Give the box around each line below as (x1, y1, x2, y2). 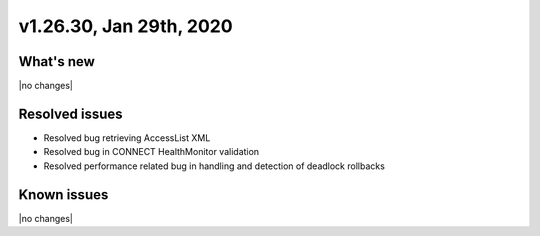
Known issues (18, 186, 109, 203)
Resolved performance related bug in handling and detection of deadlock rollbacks (43, 160, 385, 172)
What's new (18, 53, 95, 70)
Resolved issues (18, 105, 124, 122)
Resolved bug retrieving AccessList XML (43, 131, 211, 144)
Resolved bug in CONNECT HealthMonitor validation (43, 146, 260, 158)
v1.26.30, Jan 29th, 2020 (18, 15, 234, 37)
